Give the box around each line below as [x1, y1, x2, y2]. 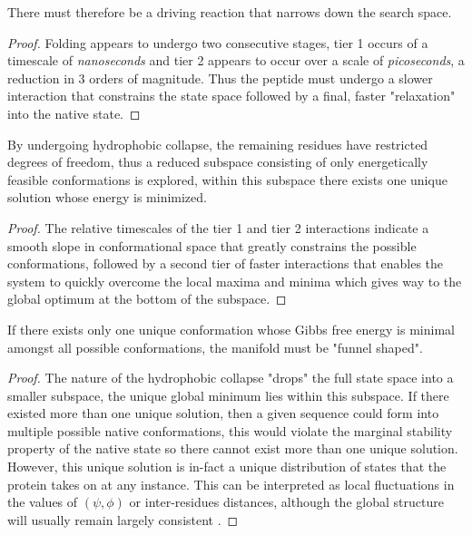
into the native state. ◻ [7, 103, 141, 122]
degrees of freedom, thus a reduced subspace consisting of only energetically [7, 152, 428, 171]
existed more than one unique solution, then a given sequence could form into [7, 404, 439, 423]
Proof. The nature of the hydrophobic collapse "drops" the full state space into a [7, 368, 454, 387]
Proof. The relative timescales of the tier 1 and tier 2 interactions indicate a [7, 218, 429, 237]
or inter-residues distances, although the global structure [129, 492, 444, 511]
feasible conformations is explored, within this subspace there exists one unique [7, 170, 447, 189]
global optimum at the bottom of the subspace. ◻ [7, 289, 287, 308]
